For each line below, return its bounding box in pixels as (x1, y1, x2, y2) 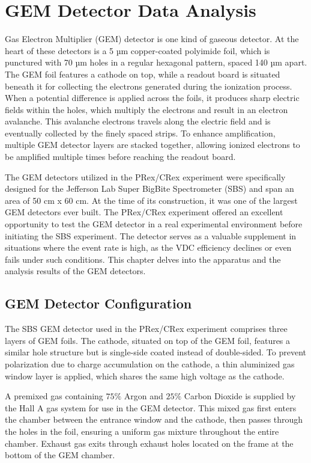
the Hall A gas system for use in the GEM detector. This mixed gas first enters (5, 401, 297, 414)
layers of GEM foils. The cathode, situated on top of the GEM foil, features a (5, 334, 291, 346)
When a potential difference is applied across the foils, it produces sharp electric (5, 91, 300, 104)
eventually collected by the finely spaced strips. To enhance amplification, (5, 126, 276, 139)
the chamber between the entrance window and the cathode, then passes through (5, 413, 303, 426)
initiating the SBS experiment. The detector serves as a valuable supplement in (5, 229, 297, 242)
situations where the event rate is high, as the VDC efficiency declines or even (5, 241, 292, 254)
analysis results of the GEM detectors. (5, 265, 146, 277)
